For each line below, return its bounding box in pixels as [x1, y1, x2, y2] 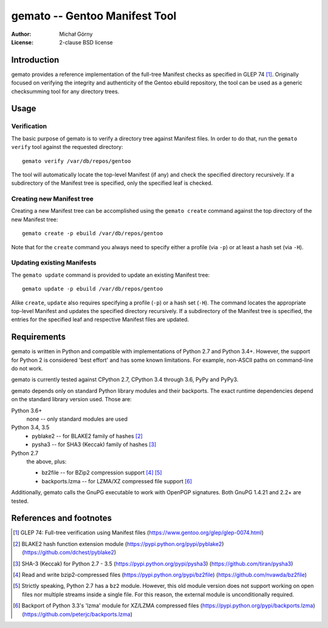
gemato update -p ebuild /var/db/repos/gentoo [22, 286, 163, 292]
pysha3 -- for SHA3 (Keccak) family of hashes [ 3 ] [32, 441, 157, 448]
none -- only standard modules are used [26, 415, 128, 423]
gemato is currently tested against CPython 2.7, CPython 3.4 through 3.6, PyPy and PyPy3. [11, 376, 239, 383]
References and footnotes [11, 513, 112, 523]
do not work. [11, 365, 43, 372]
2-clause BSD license [59, 38, 113, 46]
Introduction [11, 55, 60, 65]
